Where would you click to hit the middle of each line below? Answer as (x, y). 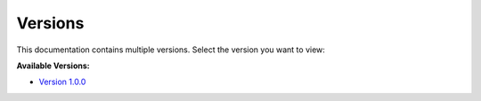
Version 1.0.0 (62, 82)
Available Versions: (53, 66)
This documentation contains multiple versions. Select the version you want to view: (171, 50)
